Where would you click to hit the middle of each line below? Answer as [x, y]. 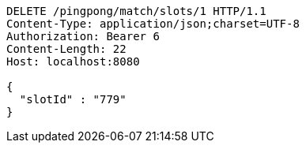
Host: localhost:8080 [73, 61]
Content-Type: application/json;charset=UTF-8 [153, 24]
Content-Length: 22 [66, 49]
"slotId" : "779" [73, 99]
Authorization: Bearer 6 [83, 36]
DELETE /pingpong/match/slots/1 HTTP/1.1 [136, 11]
